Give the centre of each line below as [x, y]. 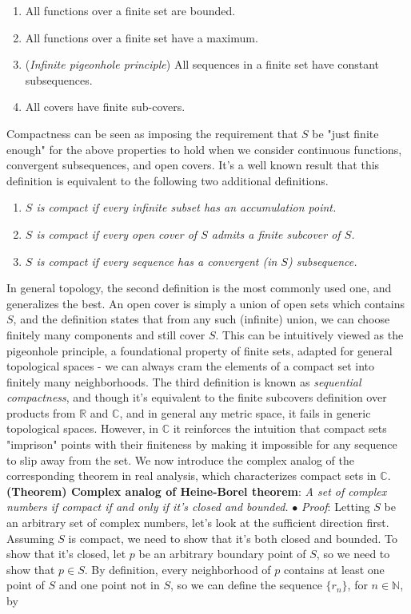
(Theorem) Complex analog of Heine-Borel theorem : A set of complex [197, 491]
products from [41, 412]
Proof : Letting [336, 507]
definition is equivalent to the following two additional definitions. [168, 180]
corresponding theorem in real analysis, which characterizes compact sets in [192, 475]
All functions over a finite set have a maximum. [142, 37]
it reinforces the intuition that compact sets [280, 428]
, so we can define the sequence [246, 585]
